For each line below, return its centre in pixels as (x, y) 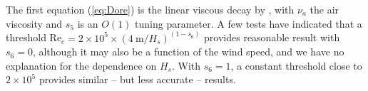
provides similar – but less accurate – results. (137, 79)
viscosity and (34, 23)
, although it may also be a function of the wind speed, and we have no (188, 52)
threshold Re (34, 37)
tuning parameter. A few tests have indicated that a (249, 23)
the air (324, 9)
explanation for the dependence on (81, 65)
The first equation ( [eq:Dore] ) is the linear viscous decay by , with (150, 9)
